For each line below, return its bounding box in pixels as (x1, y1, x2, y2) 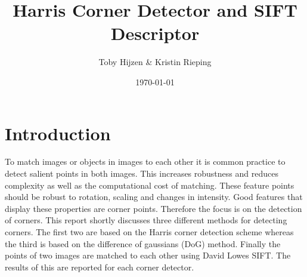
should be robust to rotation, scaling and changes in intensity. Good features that (5, 190, 303, 203)
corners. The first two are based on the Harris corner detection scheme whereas (5, 226, 294, 238)
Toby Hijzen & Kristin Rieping (98, 56, 212, 68)
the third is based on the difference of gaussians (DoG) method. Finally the (5, 237, 281, 250)
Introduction (5, 121, 111, 145)
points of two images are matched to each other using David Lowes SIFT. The (5, 249, 291, 261)
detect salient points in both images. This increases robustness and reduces (5, 167, 278, 180)
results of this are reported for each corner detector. (5, 260, 194, 273)
